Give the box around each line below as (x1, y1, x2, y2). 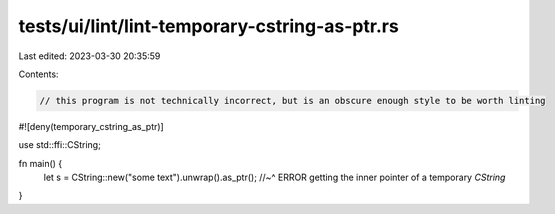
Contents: (18, 68, 59, 80)
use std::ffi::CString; (18, 139, 102, 151)
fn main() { (18, 157, 63, 169)
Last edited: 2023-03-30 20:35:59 (18, 50, 161, 62)
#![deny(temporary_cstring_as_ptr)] (18, 120, 164, 132)
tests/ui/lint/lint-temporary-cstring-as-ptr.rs (18, 15, 399, 37)
